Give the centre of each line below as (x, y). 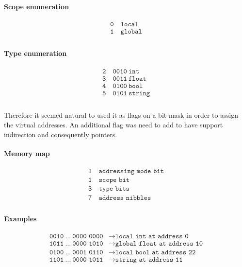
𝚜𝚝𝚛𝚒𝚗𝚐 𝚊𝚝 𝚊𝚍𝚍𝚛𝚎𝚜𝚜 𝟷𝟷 (149, 260)
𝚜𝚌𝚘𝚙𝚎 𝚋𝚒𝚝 (114, 180)
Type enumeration (35, 53)
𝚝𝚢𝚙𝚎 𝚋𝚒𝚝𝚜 (114, 189)
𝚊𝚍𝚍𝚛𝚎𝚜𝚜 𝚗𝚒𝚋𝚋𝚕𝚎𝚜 (125, 198)
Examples (20, 218)
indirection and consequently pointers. (61, 134)
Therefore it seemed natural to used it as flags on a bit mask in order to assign (121, 115)
